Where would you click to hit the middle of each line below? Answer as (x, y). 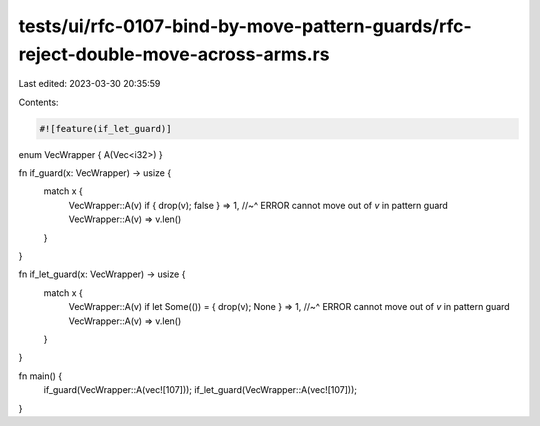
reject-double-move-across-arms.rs (174, 54)
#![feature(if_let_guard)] (105, 128)
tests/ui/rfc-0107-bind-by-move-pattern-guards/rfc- (245, 26)
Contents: (38, 102)
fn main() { (40, 376)
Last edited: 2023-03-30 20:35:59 (89, 84)
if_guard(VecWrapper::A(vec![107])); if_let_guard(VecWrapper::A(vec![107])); (200, 390)
